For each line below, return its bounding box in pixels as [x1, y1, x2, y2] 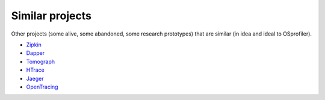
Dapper [26, 49, 45, 57]
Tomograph [26, 58, 55, 65]
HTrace [26, 66, 45, 73]
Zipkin [26, 41, 42, 48]
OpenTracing [26, 83, 58, 90]
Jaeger [26, 75, 45, 82]
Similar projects [11, 9, 91, 22]
